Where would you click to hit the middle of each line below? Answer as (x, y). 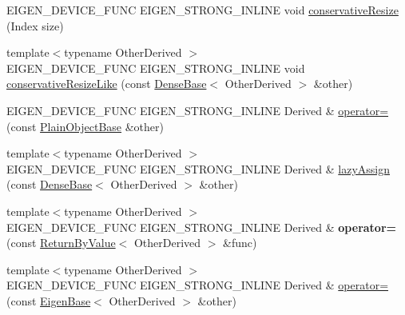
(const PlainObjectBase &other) (85, 126)
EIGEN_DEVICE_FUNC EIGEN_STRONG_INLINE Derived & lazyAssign (199, 168)
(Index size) (35, 25)
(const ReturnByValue (61, 243)
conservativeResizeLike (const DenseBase (107, 84)
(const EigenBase (49, 300)
